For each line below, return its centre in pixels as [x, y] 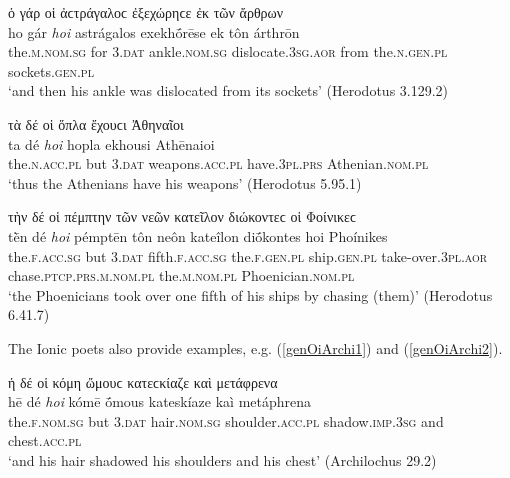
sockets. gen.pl [51, 70]
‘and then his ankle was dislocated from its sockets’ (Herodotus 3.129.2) [228, 90]
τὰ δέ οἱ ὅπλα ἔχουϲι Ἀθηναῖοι [96, 123]
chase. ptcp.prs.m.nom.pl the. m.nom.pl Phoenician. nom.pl [181, 275]
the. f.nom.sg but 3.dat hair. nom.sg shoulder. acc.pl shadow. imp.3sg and [226, 420]
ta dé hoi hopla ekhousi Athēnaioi [111, 143]
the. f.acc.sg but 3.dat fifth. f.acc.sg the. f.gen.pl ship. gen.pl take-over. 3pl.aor [248, 255]
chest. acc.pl [45, 440]
